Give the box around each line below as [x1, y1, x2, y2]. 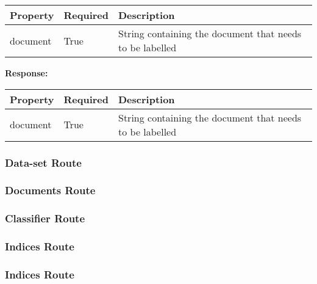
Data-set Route [5, 155, 82, 170]
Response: [5, 67, 48, 79]
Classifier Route [5, 211, 85, 226]
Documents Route [5, 183, 96, 198]
